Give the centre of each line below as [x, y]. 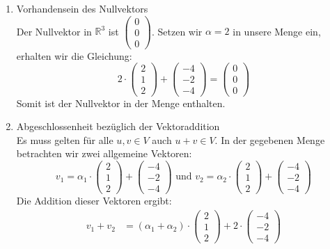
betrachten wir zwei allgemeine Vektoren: [104, 153]
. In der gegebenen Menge [270, 139]
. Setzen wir [177, 31]
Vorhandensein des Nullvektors [82, 8]
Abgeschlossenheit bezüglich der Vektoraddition [118, 126]
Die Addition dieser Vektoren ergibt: [94, 201]
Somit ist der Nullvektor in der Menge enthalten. [121, 103]
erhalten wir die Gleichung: [74, 55]
